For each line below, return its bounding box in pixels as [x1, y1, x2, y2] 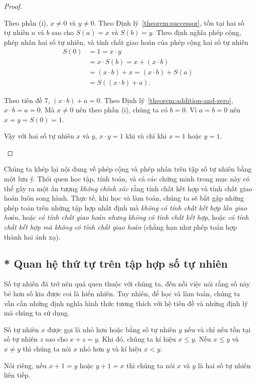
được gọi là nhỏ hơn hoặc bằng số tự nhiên [47, 324, 176, 334]
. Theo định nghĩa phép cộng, [152, 27, 241, 37]
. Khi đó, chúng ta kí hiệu [98, 334, 176, 344]
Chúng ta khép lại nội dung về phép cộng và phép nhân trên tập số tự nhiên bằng [4, 164, 252, 174]
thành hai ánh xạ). [4, 231, 61, 242]
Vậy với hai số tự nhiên [4, 131, 74, 141]
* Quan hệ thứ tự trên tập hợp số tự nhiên [4, 255, 228, 271]
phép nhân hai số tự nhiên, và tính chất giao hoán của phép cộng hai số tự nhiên [4, 36, 249, 47]
